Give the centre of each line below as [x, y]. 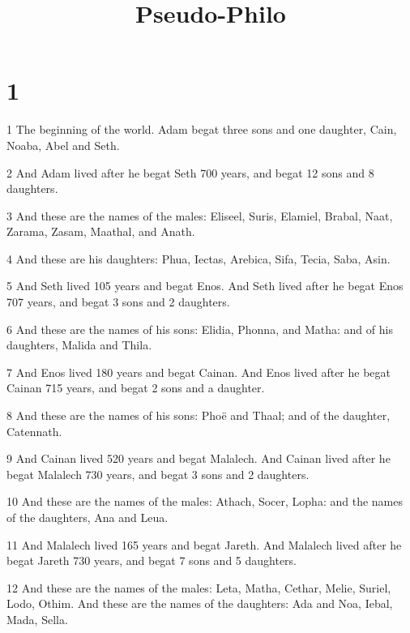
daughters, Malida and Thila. [79, 345]
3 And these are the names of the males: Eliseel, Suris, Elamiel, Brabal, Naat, [200, 215]
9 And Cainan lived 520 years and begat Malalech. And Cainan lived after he [199, 458]
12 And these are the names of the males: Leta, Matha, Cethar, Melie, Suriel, [199, 587]
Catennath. [34, 431]
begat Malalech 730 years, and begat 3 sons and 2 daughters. [158, 474]
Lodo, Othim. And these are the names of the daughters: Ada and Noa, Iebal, [200, 603]
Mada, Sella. [37, 619]
